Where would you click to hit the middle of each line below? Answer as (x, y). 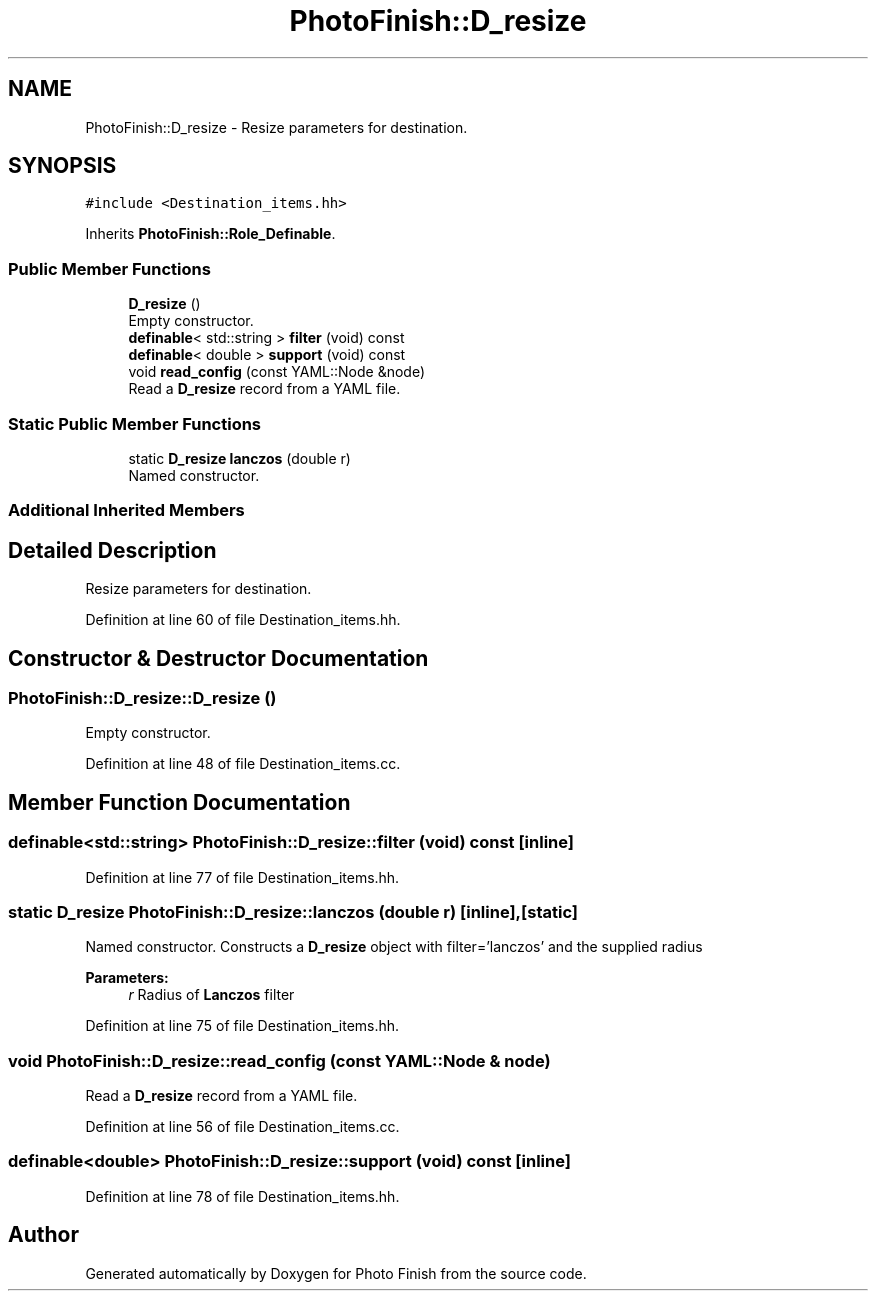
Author (43, 1235)
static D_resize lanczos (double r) (239, 458)
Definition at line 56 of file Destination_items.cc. (242, 1127)
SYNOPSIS (62, 166)
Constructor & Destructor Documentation (218, 658)
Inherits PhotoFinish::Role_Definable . (210, 234)
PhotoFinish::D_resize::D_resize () (142, 698)
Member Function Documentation (179, 802)
